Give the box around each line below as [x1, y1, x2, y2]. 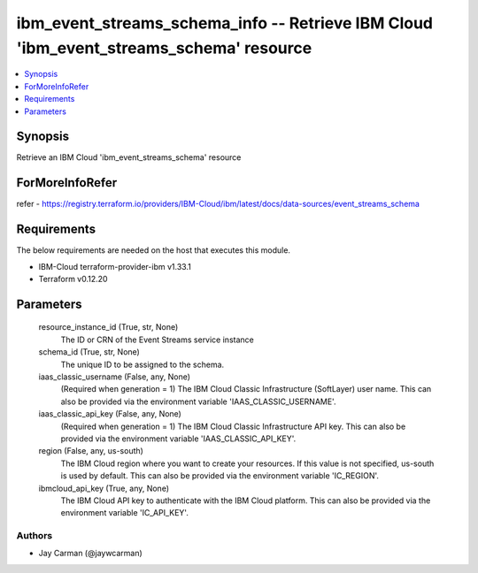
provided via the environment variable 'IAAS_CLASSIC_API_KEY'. [60, 433, 297, 444]
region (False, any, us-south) [38, 446, 143, 456]
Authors [16, 530, 53, 542]
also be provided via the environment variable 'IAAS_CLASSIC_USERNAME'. [60, 396, 336, 407]
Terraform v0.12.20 [38, 274, 108, 285]
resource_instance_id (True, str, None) [38, 322, 179, 332]
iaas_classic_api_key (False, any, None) [38, 409, 181, 419]
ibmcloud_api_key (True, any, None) [38, 483, 170, 493]
